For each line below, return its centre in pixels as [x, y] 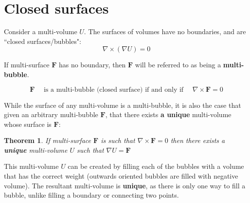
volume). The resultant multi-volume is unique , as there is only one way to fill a [125, 185]
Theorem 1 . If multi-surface [47, 140]
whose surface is [28, 124]
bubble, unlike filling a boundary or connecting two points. [91, 195]
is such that [118, 140]
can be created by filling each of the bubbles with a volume [156, 166]
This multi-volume [31, 166]
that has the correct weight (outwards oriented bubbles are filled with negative [121, 176]
